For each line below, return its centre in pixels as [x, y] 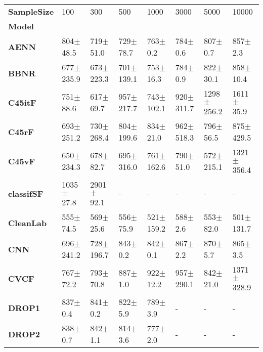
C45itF [22, 102]
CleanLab [28, 223]
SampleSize [31, 11]
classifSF [26, 193]
